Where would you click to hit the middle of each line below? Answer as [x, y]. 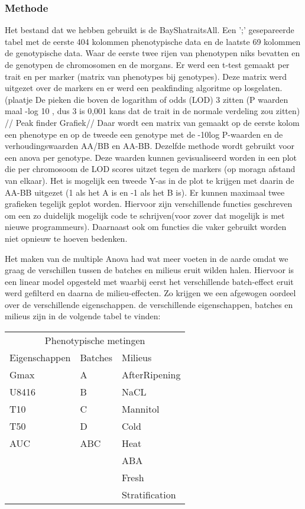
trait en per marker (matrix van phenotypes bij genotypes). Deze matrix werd [146, 76]
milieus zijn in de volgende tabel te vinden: [83, 316]
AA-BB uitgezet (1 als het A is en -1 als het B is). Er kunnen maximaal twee [145, 192]
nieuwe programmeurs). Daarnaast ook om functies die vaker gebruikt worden [146, 227]
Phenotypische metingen [95, 341]
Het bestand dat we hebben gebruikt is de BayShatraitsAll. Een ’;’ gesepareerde [150, 30]
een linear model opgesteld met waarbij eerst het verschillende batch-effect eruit [149, 281]
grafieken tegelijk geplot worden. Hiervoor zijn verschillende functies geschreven [149, 204]
